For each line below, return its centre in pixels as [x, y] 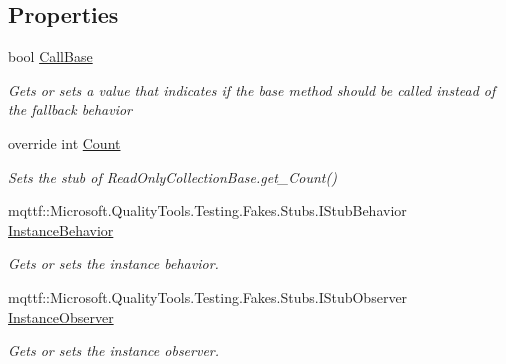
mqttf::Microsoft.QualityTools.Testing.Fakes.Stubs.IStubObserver [208, 296]
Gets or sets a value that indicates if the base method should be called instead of [252, 89]
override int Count [64, 142]
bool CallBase [50, 56]
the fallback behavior [70, 109]
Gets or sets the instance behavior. [113, 263]
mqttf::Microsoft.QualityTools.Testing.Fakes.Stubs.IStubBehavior [207, 210]
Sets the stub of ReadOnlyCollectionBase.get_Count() [172, 176]
